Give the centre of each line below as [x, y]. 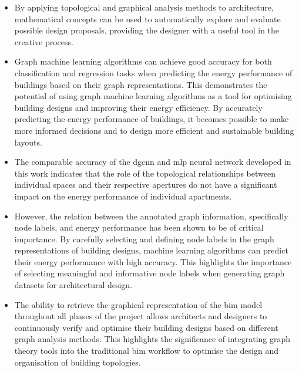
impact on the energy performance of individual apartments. [123, 196]
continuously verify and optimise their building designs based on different [146, 327]
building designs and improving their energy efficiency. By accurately [138, 107]
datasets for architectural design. [73, 285]
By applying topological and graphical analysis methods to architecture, [144, 7]
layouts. [28, 142]
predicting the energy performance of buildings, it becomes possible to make [152, 119]
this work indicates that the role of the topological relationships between [145, 173]
